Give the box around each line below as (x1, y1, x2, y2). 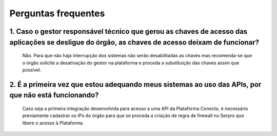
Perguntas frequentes (9, 8, 105, 19)
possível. (22, 66, 42, 73)
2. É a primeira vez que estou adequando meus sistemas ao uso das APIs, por (9, 80, 262, 89)
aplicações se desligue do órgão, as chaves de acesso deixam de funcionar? (9, 38, 260, 47)
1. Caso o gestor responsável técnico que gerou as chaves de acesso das (9, 27, 248, 36)
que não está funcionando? (9, 91, 99, 100)
